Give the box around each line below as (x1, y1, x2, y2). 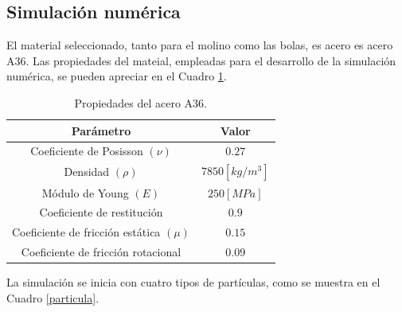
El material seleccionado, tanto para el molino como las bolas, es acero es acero (6, 37, 393, 53)
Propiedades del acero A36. (74, 94, 207, 111)
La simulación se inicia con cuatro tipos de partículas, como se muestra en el (6, 274, 381, 291)
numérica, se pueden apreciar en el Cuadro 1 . (6, 68, 227, 84)
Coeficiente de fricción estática (12, 224, 161, 240)
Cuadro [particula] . (6, 289, 100, 306)
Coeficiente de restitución (39, 204, 163, 220)
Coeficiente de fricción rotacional (21, 244, 181, 260)
